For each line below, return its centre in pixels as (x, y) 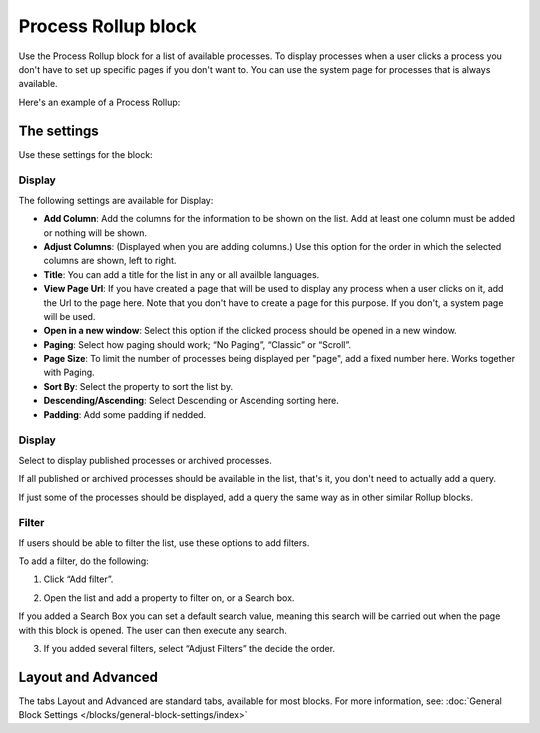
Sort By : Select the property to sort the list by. (138, 386)
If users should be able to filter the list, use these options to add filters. (164, 542)
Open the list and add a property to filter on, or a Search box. (169, 597)
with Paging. (69, 372)
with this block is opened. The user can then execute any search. (152, 630)
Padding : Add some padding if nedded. (125, 414)
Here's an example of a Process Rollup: (99, 102)
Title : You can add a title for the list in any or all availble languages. (181, 274)
